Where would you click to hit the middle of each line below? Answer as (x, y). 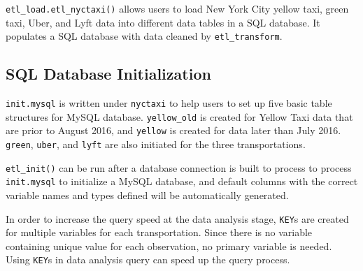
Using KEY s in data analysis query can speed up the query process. (148, 259)
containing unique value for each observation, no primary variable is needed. (169, 246)
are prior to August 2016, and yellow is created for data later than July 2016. (173, 130)
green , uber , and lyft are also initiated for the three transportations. (156, 144)
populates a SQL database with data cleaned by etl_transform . (144, 36)
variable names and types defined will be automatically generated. (147, 195)
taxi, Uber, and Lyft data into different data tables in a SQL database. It (163, 22)
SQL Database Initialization (108, 74)
